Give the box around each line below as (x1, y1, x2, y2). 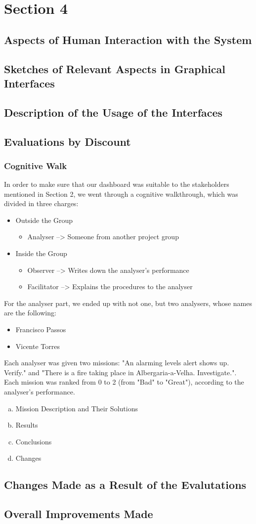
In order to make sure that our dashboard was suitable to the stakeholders (4, 179, 229, 189)
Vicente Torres (15, 341, 60, 351)
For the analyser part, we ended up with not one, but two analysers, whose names (4, 298, 252, 308)
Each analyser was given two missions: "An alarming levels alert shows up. (4, 357, 229, 368)
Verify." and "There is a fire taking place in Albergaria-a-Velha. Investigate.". (4, 367, 237, 377)
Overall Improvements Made (4, 506, 153, 522)
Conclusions (15, 436, 52, 446)
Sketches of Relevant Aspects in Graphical (4, 61, 226, 76)
